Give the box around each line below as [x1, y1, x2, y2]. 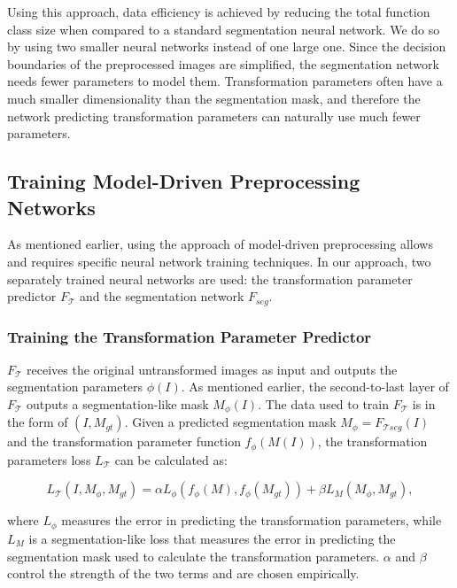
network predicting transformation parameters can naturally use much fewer [7, 106, 421, 125]
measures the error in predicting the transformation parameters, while [61, 511, 442, 530]
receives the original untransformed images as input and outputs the [27, 360, 398, 378]
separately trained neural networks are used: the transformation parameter [7, 269, 413, 288]
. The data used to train [258, 394, 390, 413]
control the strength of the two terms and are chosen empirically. [7, 564, 360, 583]
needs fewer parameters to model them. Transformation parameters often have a [7, 72, 443, 90]
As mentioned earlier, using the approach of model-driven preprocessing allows [7, 235, 433, 253]
